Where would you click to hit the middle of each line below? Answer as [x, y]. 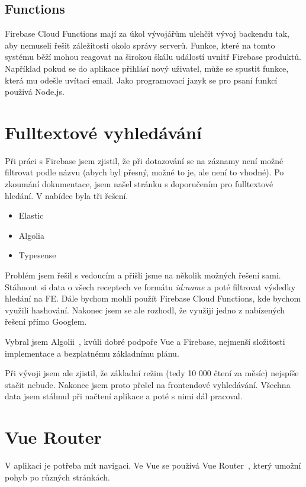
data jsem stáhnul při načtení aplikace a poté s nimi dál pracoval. [124, 396]
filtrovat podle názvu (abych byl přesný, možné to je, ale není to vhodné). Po [144, 172]
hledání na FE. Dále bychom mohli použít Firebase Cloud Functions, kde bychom [153, 298]
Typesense [37, 255]
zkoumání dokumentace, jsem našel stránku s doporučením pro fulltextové [139, 184]
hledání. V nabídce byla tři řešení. [67, 195]
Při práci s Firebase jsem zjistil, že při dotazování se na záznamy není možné [144, 160]
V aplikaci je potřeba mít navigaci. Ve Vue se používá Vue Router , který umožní [153, 465]
